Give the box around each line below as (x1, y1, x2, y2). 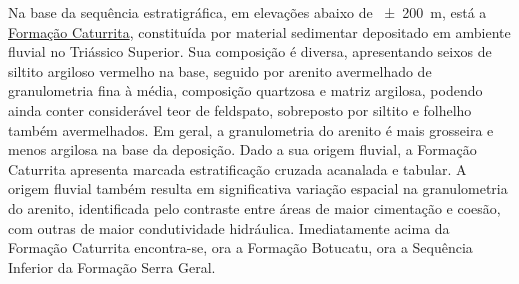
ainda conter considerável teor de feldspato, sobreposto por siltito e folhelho (8, 99, 472, 120)
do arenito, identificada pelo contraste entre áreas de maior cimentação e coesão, (8, 197, 501, 218)
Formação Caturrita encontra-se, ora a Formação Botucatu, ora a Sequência (8, 237, 473, 258)
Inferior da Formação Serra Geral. (8, 256, 216, 277)
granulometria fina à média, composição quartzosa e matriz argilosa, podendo (8, 80, 483, 101)
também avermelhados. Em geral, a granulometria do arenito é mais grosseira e (8, 119, 494, 140)
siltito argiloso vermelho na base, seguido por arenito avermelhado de (8, 60, 432, 81)
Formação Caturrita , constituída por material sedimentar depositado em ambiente (8, 21, 511, 42)
